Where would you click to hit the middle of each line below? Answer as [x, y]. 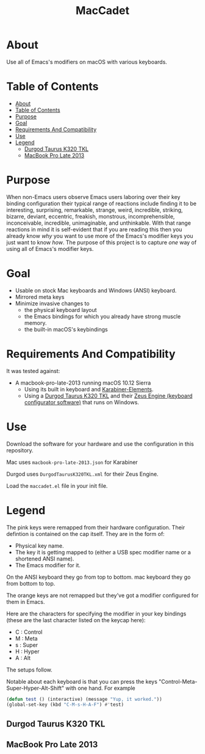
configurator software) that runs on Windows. [81, 402]
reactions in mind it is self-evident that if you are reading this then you [94, 229]
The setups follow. [30, 670]
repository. [20, 450]
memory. [35, 323]
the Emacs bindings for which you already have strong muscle [103, 316]
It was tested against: [33, 371]
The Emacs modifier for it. [48, 565]
